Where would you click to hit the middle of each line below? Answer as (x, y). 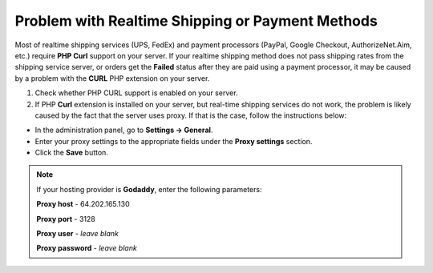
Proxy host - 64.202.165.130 (83, 204)
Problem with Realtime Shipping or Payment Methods (196, 21)
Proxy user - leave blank (78, 234)
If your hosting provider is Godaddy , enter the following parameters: (149, 189)
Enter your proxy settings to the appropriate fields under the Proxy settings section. (174, 141)
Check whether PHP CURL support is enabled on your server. (136, 93)
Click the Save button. (71, 153)
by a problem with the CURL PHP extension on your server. (112, 78)
